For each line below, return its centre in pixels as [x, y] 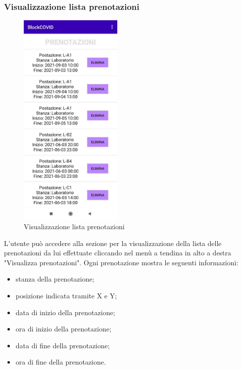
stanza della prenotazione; [55, 279]
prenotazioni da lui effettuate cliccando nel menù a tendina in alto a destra [118, 253]
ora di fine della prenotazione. [61, 362]
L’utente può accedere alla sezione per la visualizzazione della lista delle [113, 243]
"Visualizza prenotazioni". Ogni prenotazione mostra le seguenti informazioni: [121, 262]
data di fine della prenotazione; [63, 345]
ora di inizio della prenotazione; [63, 329]
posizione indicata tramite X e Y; [66, 295]
